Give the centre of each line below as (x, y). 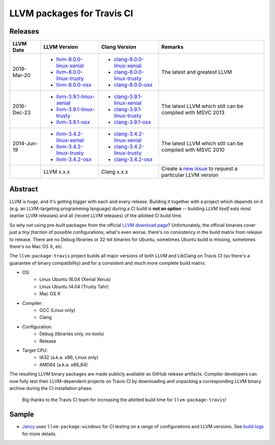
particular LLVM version (190, 175)
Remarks (172, 47)
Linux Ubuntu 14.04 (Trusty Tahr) (74, 286)
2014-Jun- (25, 144)
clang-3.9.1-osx (132, 122)
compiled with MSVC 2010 (193, 150)
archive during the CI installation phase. (51, 388)
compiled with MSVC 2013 (193, 113)
